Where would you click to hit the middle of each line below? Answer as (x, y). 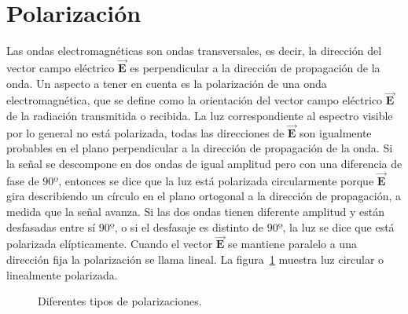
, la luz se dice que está (338, 226)
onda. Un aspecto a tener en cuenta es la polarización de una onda (167, 83)
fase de (23, 180)
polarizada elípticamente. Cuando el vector (110, 244)
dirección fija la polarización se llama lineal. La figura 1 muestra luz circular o (195, 259)
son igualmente (336, 132)
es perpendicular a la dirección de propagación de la (255, 67)
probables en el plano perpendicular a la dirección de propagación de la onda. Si (200, 148)
